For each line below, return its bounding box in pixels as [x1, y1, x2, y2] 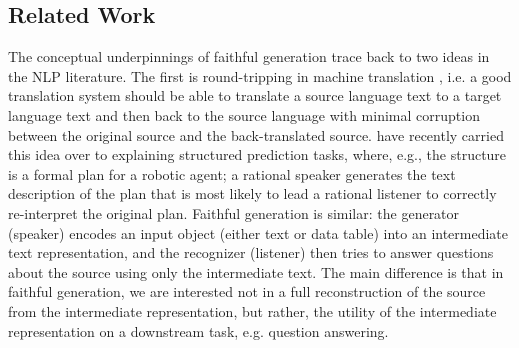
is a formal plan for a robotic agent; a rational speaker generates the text [8, 163, 456, 184]
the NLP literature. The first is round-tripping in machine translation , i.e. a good [8, 65, 512, 86]
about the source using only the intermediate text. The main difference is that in [8, 261, 504, 282]
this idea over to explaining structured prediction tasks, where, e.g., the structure [8, 144, 507, 165]
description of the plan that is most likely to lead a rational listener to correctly [8, 183, 497, 204]
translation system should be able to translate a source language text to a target [8, 85, 502, 106]
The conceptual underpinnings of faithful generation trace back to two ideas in [8, 46, 490, 67]
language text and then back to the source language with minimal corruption [8, 104, 480, 125]
